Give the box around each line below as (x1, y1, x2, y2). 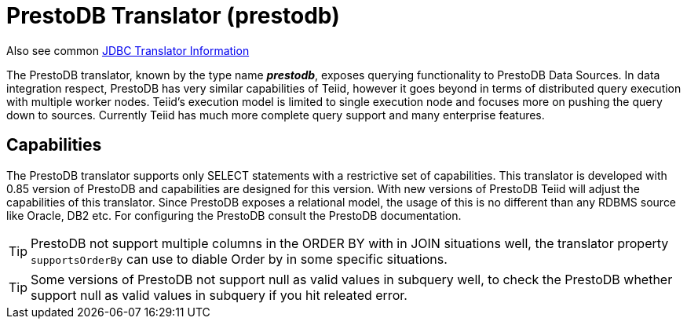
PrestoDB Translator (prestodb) (6, 2, 340, 29)
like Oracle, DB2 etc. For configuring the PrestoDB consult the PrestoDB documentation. (6, 208, 462, 222)
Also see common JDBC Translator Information (6, 43, 250, 57)
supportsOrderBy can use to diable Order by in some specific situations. (31, 250, 448, 267)
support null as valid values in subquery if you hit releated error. (31, 287, 407, 303)
